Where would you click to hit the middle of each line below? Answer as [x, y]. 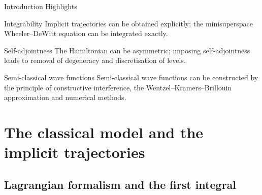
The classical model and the [104, 132]
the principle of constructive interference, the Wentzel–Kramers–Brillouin [118, 87]
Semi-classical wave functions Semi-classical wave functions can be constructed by [131, 77]
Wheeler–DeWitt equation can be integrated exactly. [86, 33]
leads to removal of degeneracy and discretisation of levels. [95, 60]
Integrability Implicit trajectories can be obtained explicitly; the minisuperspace [129, 23]
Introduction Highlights [41, 6]
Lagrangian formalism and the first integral [120, 184]
